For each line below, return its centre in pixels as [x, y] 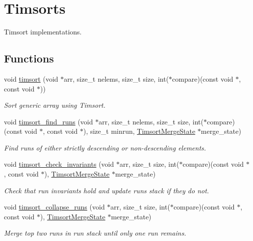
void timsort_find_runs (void [49, 121]
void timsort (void [31, 78]
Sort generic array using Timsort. [55, 105]
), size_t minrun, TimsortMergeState [139, 131]
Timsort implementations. [43, 32]
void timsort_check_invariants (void [59, 164]
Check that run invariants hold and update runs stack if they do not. [107, 190]
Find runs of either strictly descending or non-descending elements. [105, 147]
